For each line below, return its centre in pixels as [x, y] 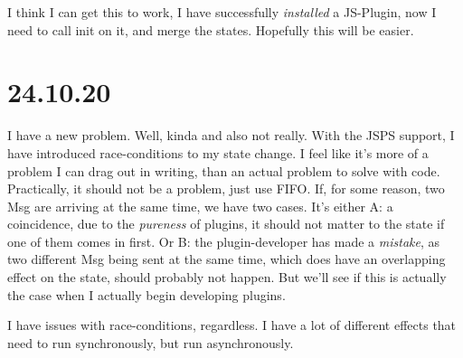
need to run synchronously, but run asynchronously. [151, 342]
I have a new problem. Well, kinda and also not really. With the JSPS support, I [231, 135]
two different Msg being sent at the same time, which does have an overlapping [227, 259]
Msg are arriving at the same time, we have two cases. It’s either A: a [200, 206]
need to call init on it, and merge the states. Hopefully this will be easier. [211, 29]
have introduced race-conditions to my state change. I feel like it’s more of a [218, 152]
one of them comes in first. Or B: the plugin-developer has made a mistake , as [224, 241]
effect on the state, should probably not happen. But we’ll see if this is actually [227, 277]
